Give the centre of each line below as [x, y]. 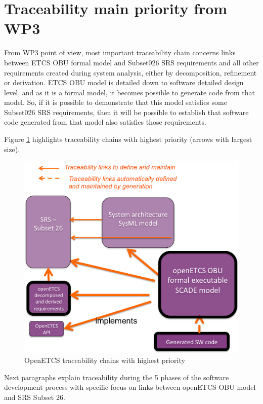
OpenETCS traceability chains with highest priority [105, 360]
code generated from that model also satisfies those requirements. [105, 122]
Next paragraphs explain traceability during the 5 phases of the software [117, 377]
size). [12, 149]
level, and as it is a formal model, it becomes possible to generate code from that [129, 92]
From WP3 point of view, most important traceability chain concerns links [120, 52]
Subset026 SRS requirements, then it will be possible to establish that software [126, 112]
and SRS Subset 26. [35, 397]
